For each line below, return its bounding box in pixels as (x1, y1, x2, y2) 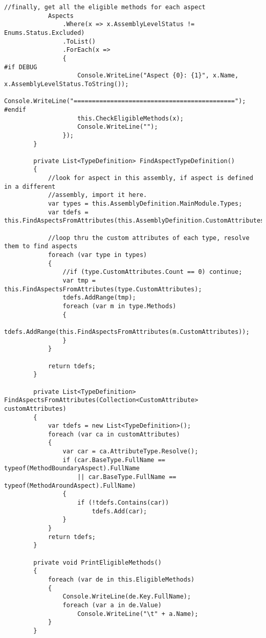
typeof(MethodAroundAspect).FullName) (4, 482, 136, 489)
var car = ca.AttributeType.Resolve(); (62, 448, 198, 455)
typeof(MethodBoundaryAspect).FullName (4, 465, 140, 472)
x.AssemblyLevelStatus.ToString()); (4, 80, 129, 88)
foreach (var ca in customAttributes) (48, 430, 180, 438)
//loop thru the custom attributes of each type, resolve (48, 234, 250, 242)
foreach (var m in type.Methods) (62, 302, 176, 310)
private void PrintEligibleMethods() (33, 559, 162, 566)
